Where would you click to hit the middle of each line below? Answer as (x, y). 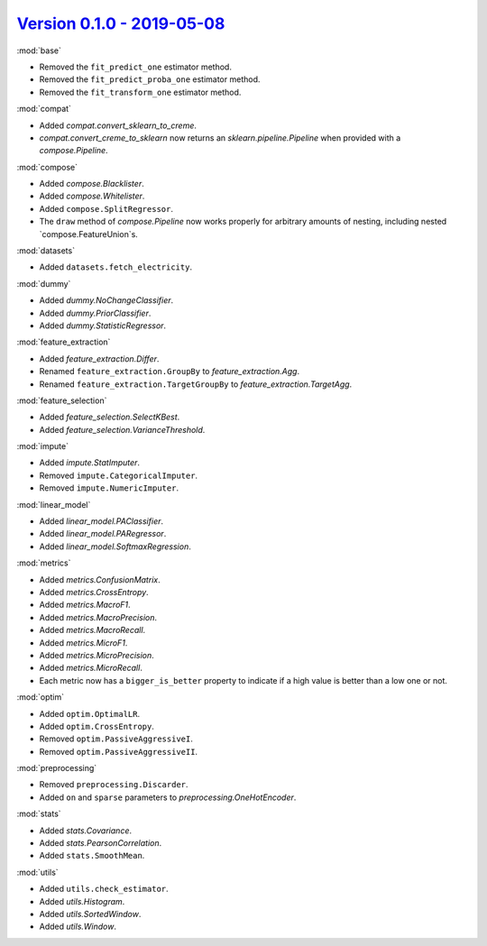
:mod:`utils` (37, 872)
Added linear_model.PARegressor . (103, 534)
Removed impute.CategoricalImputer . (119, 475)
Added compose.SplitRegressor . (106, 208)
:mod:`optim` (41, 697)
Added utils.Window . (78, 927)
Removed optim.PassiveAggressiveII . (119, 751)
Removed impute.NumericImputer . (109, 488)
